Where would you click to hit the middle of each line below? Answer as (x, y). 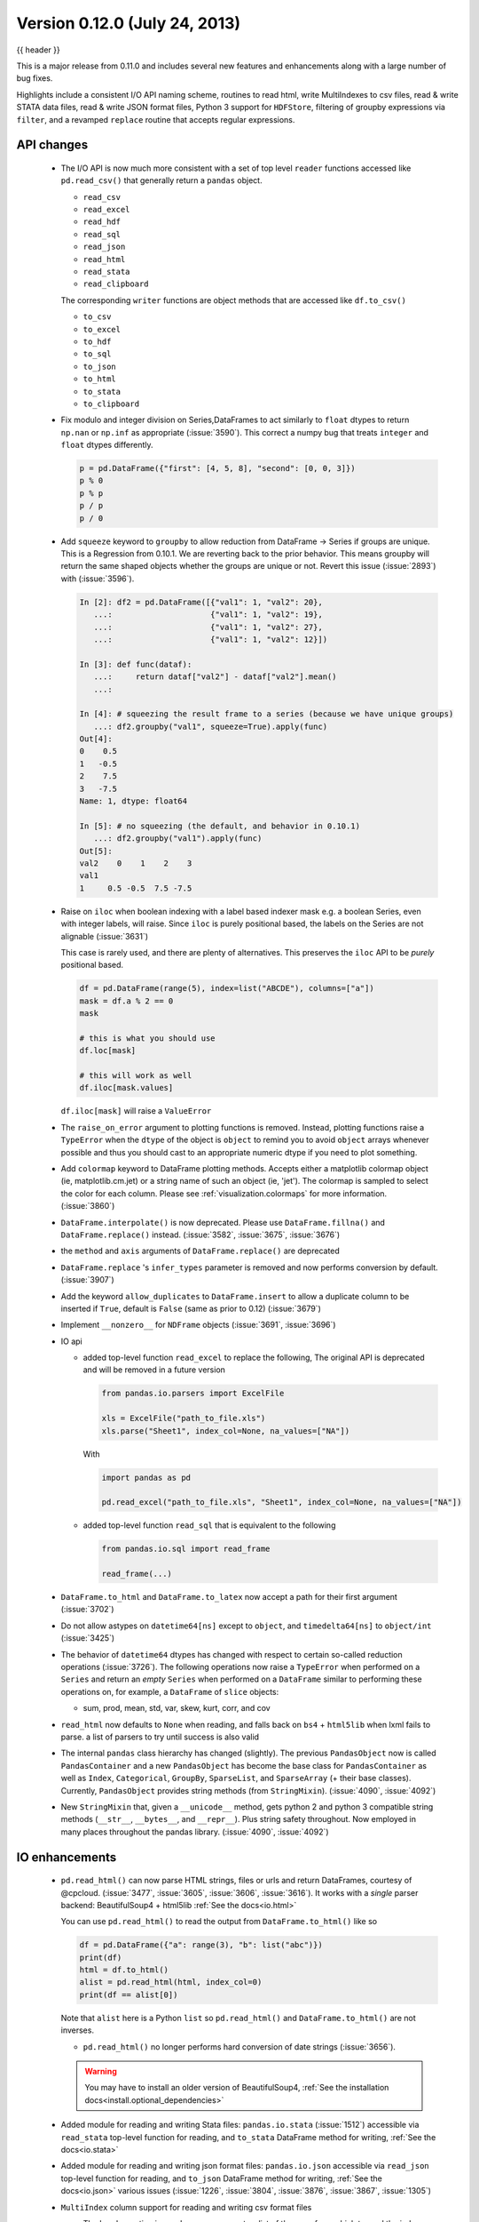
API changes (52, 145)
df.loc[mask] (108, 1051)
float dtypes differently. (107, 445)
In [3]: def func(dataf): (136, 664)
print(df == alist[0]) (129, 1994)
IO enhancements (67, 1857)
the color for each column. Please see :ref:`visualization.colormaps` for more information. (224, 1193)
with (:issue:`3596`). (98, 579)
